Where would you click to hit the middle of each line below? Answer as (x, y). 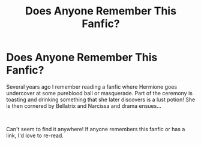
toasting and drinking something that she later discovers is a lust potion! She (101, 99)
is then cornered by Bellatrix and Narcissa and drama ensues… (84, 105)
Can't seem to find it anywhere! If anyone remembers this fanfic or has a (96, 129)
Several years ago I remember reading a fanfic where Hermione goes (92, 87)
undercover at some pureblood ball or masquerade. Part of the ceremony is (100, 93)
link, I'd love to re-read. (35, 135)
